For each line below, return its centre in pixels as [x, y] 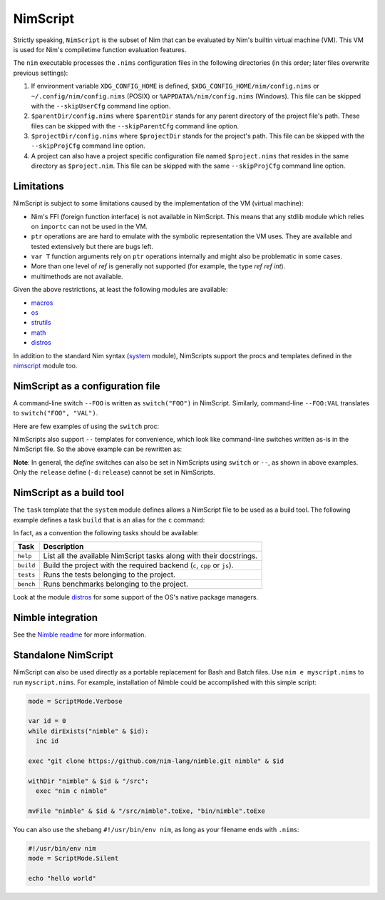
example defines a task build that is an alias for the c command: [109, 520]
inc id [47, 741]
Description [63, 547]
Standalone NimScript [63, 656]
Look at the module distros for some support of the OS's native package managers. [136, 597]
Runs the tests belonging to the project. [109, 575]
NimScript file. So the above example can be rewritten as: [98, 449]
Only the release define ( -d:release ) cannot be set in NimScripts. [114, 472]
